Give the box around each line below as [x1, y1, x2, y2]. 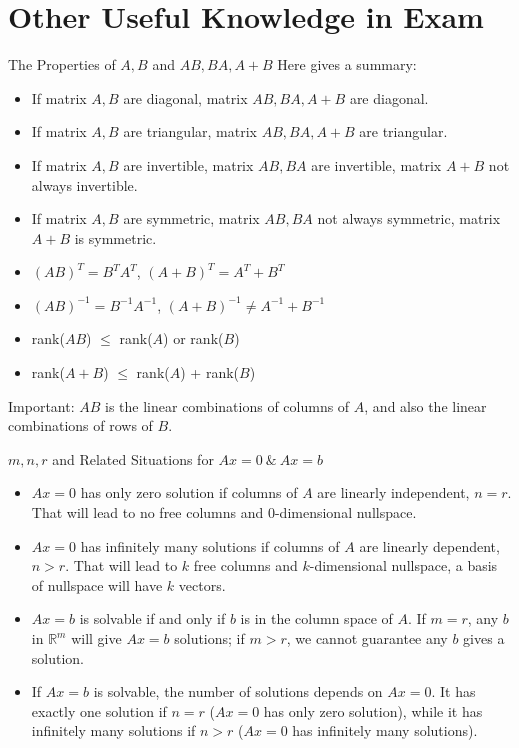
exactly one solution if [31, 700, 167, 721]
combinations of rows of [8, 415, 153, 436]
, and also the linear [364, 395, 487, 416]
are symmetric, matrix [123, 208, 260, 229]
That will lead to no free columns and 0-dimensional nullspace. [31, 502, 417, 523]
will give [71, 628, 122, 648]
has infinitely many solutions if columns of [80, 535, 340, 556]
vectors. [178, 574, 226, 595]
